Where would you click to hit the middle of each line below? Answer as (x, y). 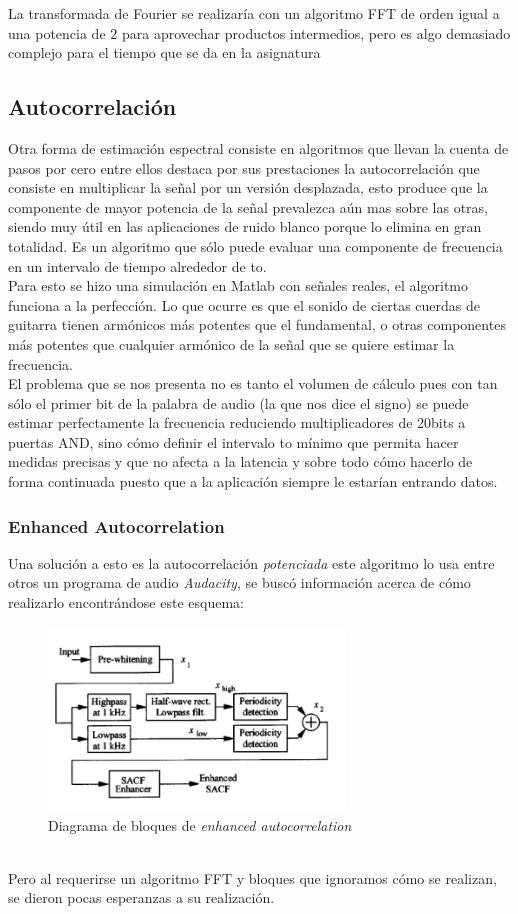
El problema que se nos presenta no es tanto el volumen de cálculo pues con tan (253, 383)
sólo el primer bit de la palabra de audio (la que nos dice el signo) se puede (238, 402)
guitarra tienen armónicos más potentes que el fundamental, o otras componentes (257, 324)
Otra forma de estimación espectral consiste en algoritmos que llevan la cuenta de (258, 147)
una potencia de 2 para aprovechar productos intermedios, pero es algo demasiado (259, 32)
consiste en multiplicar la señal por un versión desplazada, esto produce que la (248, 187)
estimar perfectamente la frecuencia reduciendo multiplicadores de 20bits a (237, 422)
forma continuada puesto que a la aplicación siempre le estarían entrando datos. (253, 481)
